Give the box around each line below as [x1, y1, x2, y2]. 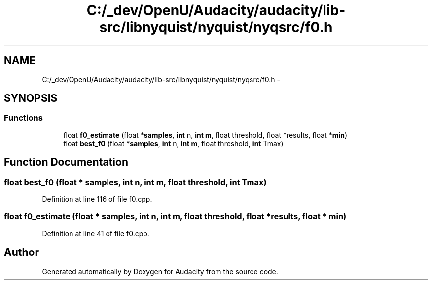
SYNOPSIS [4, 92, 58, 105]
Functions [4, 113, 43, 123]
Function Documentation [4, 156, 128, 169]
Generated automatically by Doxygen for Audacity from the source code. [42, 267, 278, 276]
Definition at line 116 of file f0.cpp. [42, 195, 152, 204]
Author [4, 246, 39, 259]
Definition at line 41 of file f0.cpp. [42, 229, 149, 238]
